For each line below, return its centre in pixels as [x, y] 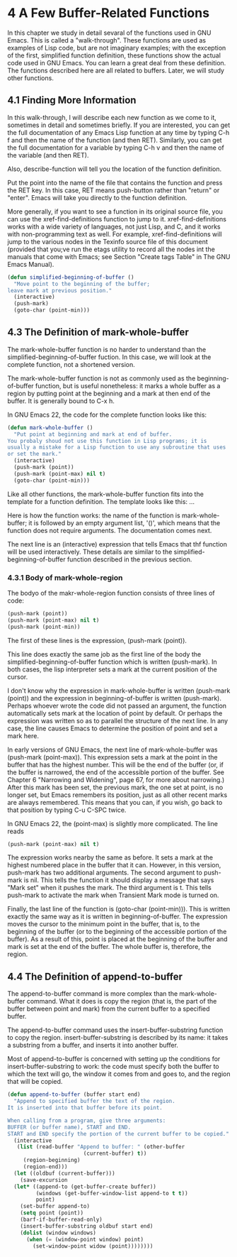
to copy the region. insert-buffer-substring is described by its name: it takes [118, 1038]
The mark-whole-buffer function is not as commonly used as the [102, 378]
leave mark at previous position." [60, 290]
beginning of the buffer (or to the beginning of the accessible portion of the [117, 932]
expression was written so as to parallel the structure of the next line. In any [118, 720]
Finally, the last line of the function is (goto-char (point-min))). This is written [119, 909]
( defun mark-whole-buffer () [50, 427]
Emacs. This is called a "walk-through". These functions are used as [107, 40]
